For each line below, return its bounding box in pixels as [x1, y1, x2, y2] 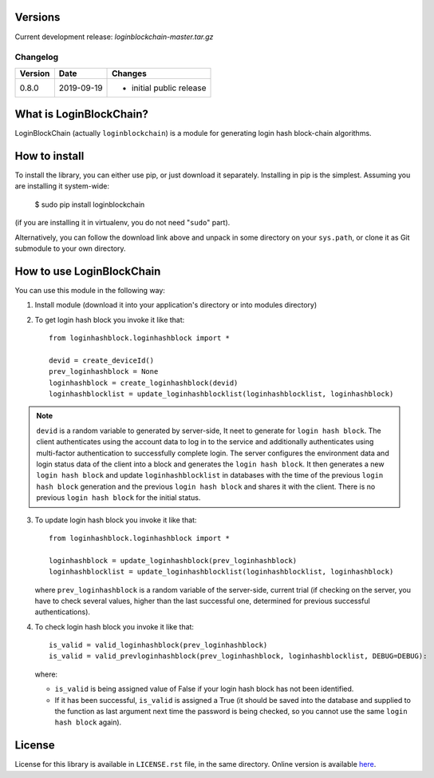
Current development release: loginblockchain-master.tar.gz [14, 32, 214, 42]
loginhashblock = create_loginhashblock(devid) [49, 378, 239, 387]
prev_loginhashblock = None [49, 367, 159, 376]
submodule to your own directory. [14, 244, 127, 253]
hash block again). [54, 717, 122, 727]
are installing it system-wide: [14, 181, 110, 191]
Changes [112, 68, 147, 79]
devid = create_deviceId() [49, 355, 155, 365]
